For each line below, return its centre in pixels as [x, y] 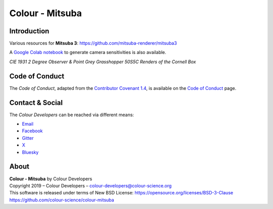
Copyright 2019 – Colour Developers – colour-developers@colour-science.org [90, 186]
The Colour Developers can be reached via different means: [72, 115]
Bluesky [30, 152]
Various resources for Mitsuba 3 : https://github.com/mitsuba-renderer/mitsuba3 [93, 43]
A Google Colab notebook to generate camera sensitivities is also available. [88, 53]
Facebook [32, 131]
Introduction [29, 31]
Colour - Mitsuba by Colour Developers [51, 179]
